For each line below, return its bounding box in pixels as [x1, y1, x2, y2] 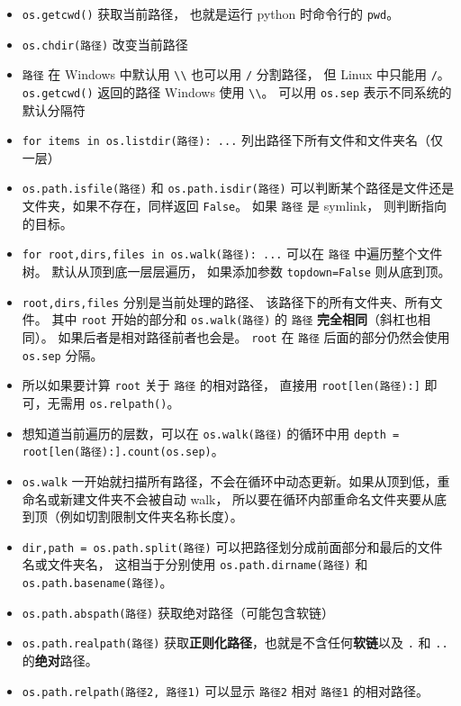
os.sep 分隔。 [22, 345, 104, 364]
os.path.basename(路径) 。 [22, 573, 173, 592]
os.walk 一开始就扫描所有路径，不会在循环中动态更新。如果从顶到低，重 [22, 471, 450, 490]
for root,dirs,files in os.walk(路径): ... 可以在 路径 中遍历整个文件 [22, 244, 443, 263]
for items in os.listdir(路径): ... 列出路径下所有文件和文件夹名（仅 [22, 131, 444, 149]
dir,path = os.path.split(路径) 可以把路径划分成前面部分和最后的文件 [22, 537, 443, 556]
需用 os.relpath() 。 [59, 393, 180, 412]
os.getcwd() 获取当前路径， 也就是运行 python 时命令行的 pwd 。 [22, 5, 400, 23]
